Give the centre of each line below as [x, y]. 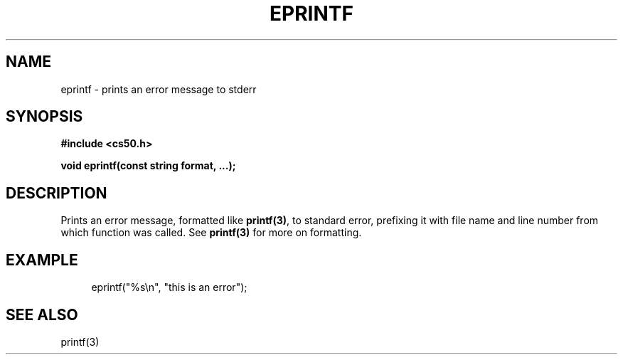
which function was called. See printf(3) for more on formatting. [211, 233]
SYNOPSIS [44, 117]
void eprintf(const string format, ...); [148, 166]
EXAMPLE [42, 260]
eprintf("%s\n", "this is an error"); [169, 287]
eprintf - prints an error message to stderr [159, 89]
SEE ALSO [42, 314]
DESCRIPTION [57, 193]
